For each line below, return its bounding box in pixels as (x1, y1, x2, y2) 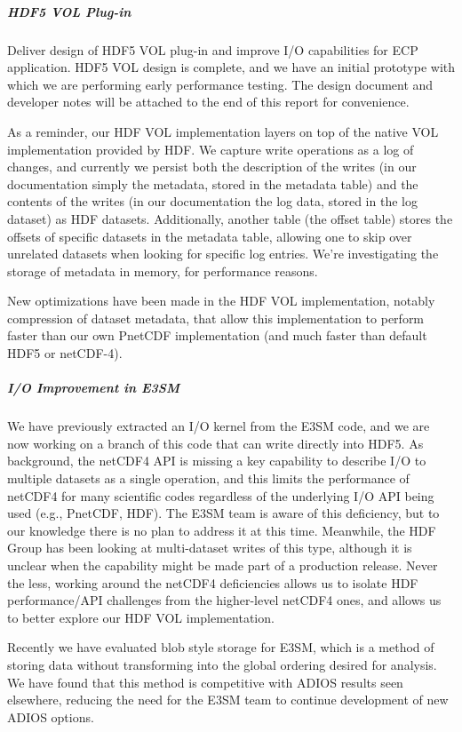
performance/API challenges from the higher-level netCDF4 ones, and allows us (7, 591, 442, 609)
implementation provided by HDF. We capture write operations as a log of (7, 139, 414, 158)
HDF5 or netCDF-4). (7, 344, 123, 362)
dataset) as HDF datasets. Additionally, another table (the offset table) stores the (7, 209, 453, 227)
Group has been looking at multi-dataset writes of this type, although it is (7, 538, 412, 557)
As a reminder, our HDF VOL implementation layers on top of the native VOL (7, 122, 439, 140)
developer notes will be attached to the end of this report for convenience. (7, 92, 410, 111)
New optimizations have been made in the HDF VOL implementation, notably (7, 291, 435, 310)
